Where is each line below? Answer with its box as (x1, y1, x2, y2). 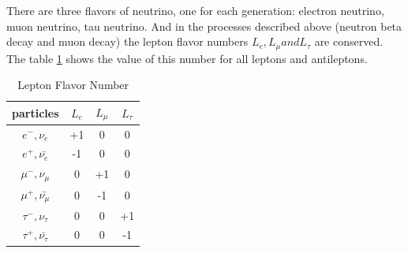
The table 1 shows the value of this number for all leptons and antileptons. (6, 50, 368, 66)
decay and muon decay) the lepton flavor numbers (6, 33, 249, 50)
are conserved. (314, 33, 384, 50)
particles (12, 104, 59, 121)
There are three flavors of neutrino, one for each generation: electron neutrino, (6, 2, 384, 18)
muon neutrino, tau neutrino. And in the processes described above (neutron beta (6, 17, 402, 34)
